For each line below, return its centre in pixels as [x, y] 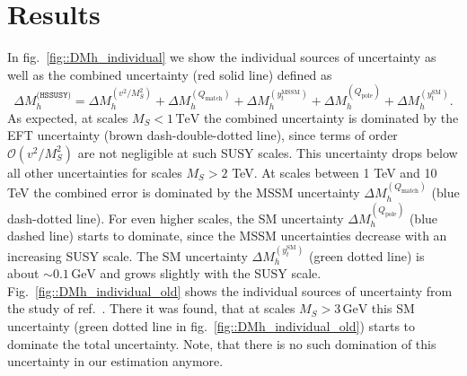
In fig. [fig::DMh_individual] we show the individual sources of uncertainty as [222, 57]
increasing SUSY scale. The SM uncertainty [128, 255]
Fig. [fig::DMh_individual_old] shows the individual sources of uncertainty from [230, 290]
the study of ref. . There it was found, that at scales [151, 308]
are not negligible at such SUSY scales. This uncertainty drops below [268, 152]
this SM [393, 308]
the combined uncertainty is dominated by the [331, 117]
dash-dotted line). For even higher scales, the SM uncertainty [176, 218]
